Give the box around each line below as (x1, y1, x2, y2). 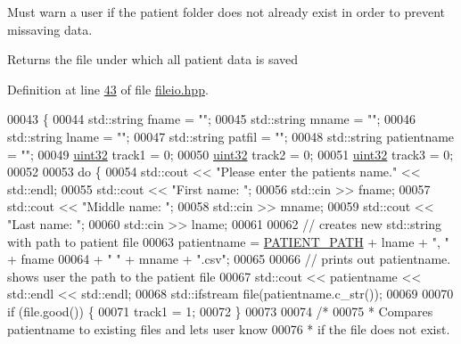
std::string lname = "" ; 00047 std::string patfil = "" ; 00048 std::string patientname (7, 127, 455, 145)
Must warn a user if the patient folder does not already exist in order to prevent (7, 3, 445, 20)
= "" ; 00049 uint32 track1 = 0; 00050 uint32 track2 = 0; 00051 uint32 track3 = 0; (7, 144, 454, 163)
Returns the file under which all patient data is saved (7, 50, 299, 69)
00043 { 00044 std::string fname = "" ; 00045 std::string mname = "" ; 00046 (7, 110, 416, 128)
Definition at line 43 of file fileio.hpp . (7, 79, 209, 98)
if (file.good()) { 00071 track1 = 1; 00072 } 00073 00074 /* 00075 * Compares (7, 301, 433, 320)
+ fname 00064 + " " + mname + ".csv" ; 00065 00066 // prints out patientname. (7, 250, 451, 268)
